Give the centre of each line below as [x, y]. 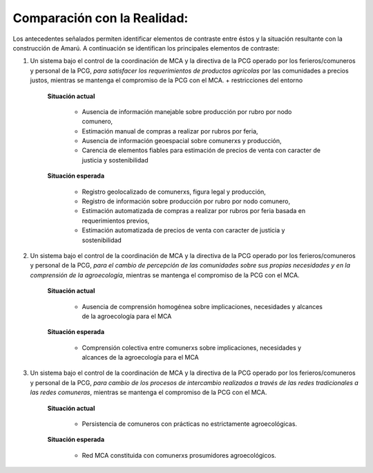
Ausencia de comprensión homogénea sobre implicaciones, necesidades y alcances [202, 306]
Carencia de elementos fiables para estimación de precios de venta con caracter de [201, 150]
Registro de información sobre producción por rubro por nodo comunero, [186, 201]
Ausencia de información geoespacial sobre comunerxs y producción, [182, 141]
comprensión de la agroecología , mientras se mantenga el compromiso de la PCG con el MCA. [165, 275]
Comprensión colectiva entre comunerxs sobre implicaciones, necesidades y [192, 347]
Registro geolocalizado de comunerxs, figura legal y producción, [174, 192]
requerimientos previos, [116, 221]
